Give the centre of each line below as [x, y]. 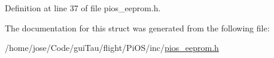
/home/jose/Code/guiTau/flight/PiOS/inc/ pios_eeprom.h [112, 48]
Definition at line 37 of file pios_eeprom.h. [83, 8]
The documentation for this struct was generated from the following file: [137, 28]
